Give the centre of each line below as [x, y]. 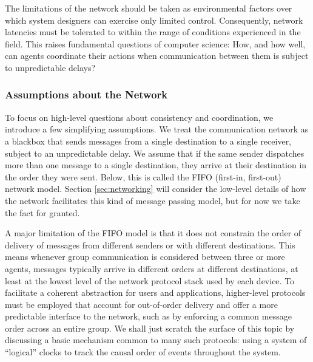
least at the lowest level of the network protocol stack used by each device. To [150, 280]
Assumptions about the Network [86, 94]
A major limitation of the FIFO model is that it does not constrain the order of [153, 233]
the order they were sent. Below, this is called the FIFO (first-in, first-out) [143, 176]
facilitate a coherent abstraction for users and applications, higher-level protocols [155, 292]
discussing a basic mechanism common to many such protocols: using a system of [156, 340]
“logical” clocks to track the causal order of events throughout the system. [143, 352]
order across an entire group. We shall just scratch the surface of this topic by [150, 328]
